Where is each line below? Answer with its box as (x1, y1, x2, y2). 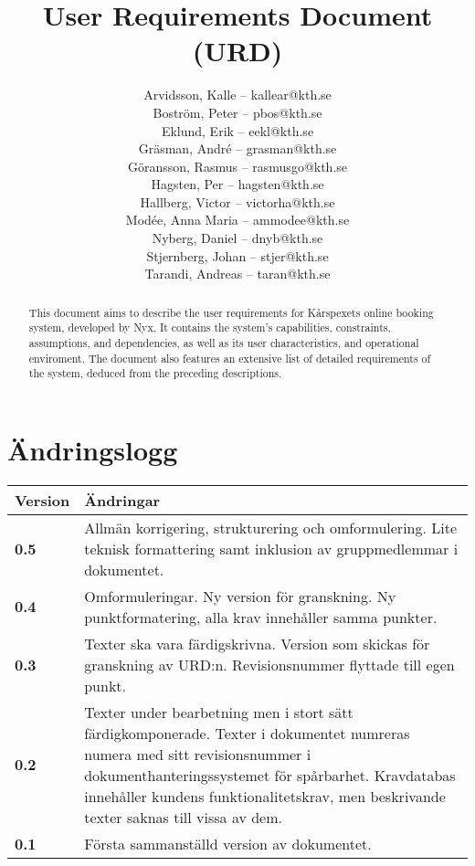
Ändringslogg (7, 430, 178, 468)
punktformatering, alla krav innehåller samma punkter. (84, 606, 438, 628)
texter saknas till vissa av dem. (84, 806, 283, 828)
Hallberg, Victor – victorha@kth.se (140, 192, 335, 211)
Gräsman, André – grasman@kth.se (138, 139, 337, 158)
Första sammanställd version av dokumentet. (84, 832, 372, 854)
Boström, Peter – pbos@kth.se (153, 102, 322, 121)
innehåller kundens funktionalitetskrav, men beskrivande (84, 785, 446, 807)
